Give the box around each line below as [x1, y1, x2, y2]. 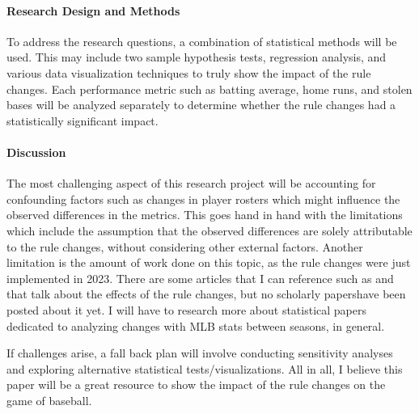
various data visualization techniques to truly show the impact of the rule [6, 64, 371, 81]
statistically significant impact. [6, 112, 159, 129]
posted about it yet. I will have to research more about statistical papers [6, 301, 367, 318]
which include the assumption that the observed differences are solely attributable [6, 222, 413, 239]
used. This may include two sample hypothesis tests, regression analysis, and [6, 49, 387, 65]
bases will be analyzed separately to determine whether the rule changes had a [6, 96, 396, 113]
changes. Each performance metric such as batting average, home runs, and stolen [6, 80, 413, 97]
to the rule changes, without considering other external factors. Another [6, 238, 363, 255]
